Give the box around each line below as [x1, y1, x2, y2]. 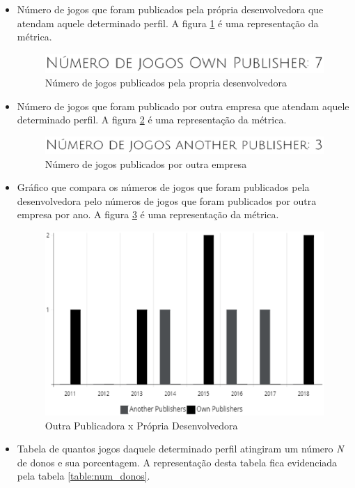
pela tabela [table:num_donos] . [17, 468, 150, 483]
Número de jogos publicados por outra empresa [45, 156, 247, 171]
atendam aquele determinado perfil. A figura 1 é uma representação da [17, 15, 319, 30]
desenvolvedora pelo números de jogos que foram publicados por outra [17, 193, 317, 208]
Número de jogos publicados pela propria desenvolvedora [45, 75, 287, 90]
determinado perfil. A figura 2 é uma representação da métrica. [17, 112, 287, 127]
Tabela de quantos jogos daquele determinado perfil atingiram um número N [17, 441, 344, 456]
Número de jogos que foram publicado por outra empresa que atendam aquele [17, 98, 349, 113]
